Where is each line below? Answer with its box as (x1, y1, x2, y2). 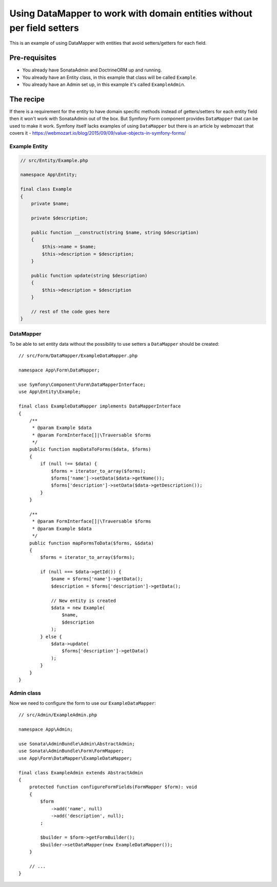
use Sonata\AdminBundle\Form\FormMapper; (18, 748, 124, 754)
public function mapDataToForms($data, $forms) (29, 447, 151, 452)
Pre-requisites (9, 54, 56, 62)
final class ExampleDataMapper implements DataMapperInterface (18, 403, 181, 409)
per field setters (9, 22, 79, 33)
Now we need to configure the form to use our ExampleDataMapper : (9, 700, 156, 706)
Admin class (9, 689, 41, 697)
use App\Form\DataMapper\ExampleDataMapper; (18, 755, 133, 761)
